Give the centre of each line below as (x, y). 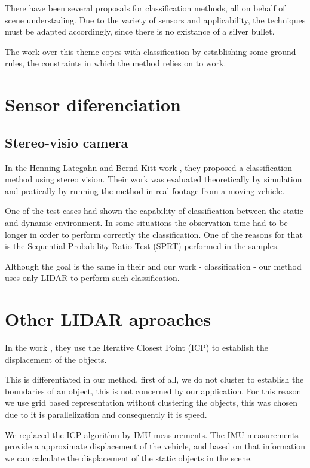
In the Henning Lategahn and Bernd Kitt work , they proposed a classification (149, 167)
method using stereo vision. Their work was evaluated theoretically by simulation (154, 179)
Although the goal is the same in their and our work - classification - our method (153, 266)
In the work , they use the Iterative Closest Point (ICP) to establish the (137, 348)
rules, (15, 63)
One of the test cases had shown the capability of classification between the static (154, 211)
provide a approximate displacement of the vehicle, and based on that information (155, 446)
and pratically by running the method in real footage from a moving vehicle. (145, 190)
